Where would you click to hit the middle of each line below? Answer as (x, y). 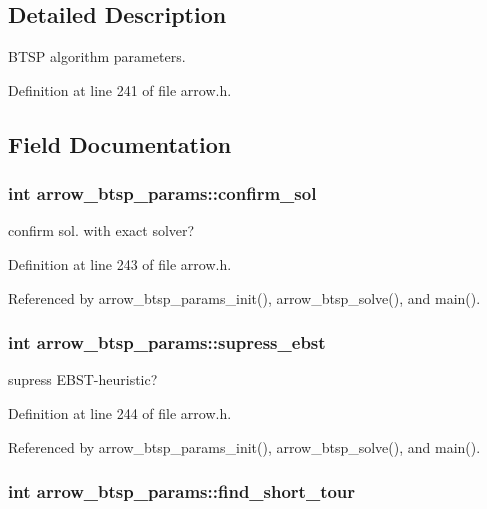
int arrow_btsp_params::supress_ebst (167, 342)
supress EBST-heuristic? (83, 379)
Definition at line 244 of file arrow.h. (120, 412)
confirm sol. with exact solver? (101, 230)
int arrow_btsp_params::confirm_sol (162, 193)
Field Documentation (120, 143)
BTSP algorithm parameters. (97, 56)
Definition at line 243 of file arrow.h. (120, 263)
